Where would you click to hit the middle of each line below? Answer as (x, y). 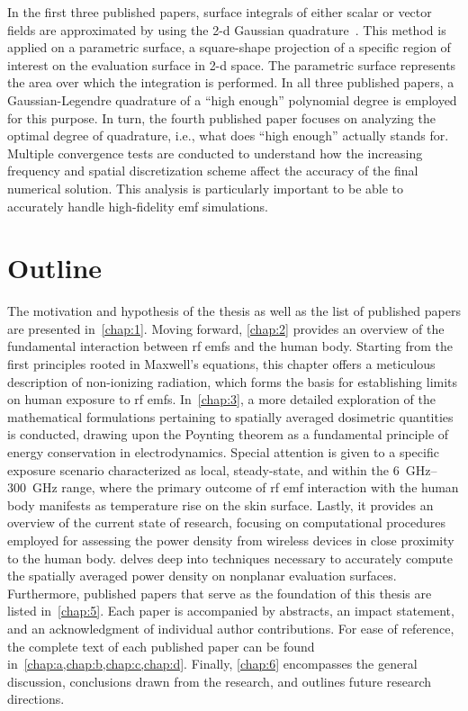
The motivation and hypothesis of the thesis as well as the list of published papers (234, 311)
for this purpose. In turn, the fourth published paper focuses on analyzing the (221, 117)
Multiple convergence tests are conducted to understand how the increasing (215, 153)
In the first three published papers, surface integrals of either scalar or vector (220, 12)
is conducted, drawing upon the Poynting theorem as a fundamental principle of (228, 434)
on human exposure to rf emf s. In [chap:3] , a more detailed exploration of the (222, 399)
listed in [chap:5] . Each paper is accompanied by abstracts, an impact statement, (231, 611)
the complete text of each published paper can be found (161, 646)
